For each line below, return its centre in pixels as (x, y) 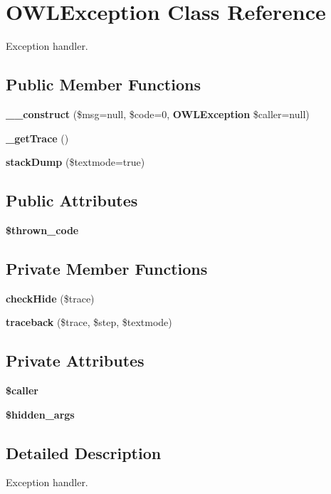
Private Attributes (75, 361)
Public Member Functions (103, 84)
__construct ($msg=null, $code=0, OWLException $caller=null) (158, 114)
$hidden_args (40, 414)
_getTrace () (37, 138)
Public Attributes (72, 200)
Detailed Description (84, 452)
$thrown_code (42, 230)
